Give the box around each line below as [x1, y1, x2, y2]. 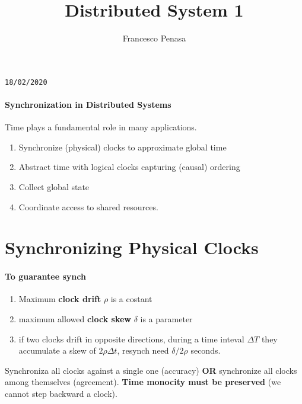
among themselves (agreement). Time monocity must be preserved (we [5, 376, 281, 388]
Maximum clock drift [18, 293, 101, 305]
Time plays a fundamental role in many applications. [5, 121, 197, 133]
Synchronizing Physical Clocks [5, 235, 259, 259]
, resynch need [117, 344, 169, 357]
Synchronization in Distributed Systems [5, 98, 171, 110]
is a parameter [140, 312, 193, 325]
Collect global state [18, 180, 90, 193]
